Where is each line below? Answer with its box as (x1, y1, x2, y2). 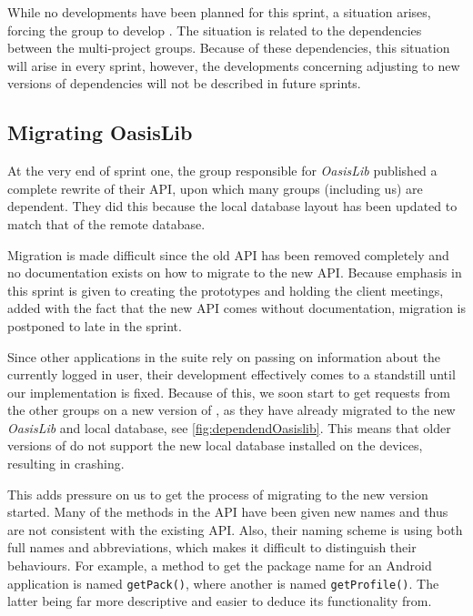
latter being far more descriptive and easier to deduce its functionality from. (7, 591, 432, 611)
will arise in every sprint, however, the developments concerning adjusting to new (7, 56, 460, 75)
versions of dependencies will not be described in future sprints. (7, 74, 361, 93)
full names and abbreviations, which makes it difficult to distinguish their (7, 538, 417, 557)
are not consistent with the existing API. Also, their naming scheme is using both (7, 520, 463, 539)
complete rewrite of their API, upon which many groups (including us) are (7, 178, 423, 197)
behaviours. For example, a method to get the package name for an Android (7, 556, 432, 575)
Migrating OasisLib (7, 118, 193, 146)
